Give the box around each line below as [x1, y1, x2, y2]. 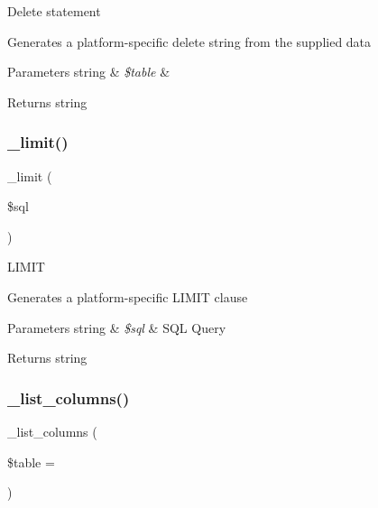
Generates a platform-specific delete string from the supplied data [7, 32, 372, 51]
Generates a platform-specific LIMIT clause [7, 287, 248, 306]
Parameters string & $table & [7, 62, 171, 81]
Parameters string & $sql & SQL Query [7, 318, 226, 337]
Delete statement [7, 2, 101, 20]
